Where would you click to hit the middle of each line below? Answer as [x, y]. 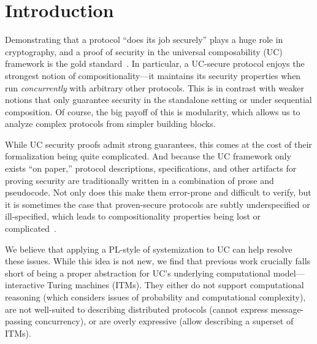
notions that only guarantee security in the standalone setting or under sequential [158, 100]
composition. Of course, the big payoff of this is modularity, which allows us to [153, 111]
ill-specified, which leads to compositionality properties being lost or [133, 216]
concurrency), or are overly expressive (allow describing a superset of [164, 321]
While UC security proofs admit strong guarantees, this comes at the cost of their [158, 144]
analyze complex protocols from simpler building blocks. [110, 124]
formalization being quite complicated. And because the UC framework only [148, 156]
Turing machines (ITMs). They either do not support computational [175, 285]
